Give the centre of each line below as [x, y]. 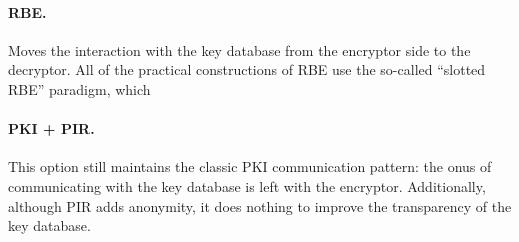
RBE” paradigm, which [79, 88]
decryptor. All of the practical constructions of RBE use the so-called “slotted [247, 69]
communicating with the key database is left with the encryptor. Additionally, [247, 185]
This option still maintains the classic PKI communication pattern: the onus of [250, 166]
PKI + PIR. [51, 128]
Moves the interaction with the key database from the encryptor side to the [239, 49]
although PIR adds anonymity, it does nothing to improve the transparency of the [260, 205]
